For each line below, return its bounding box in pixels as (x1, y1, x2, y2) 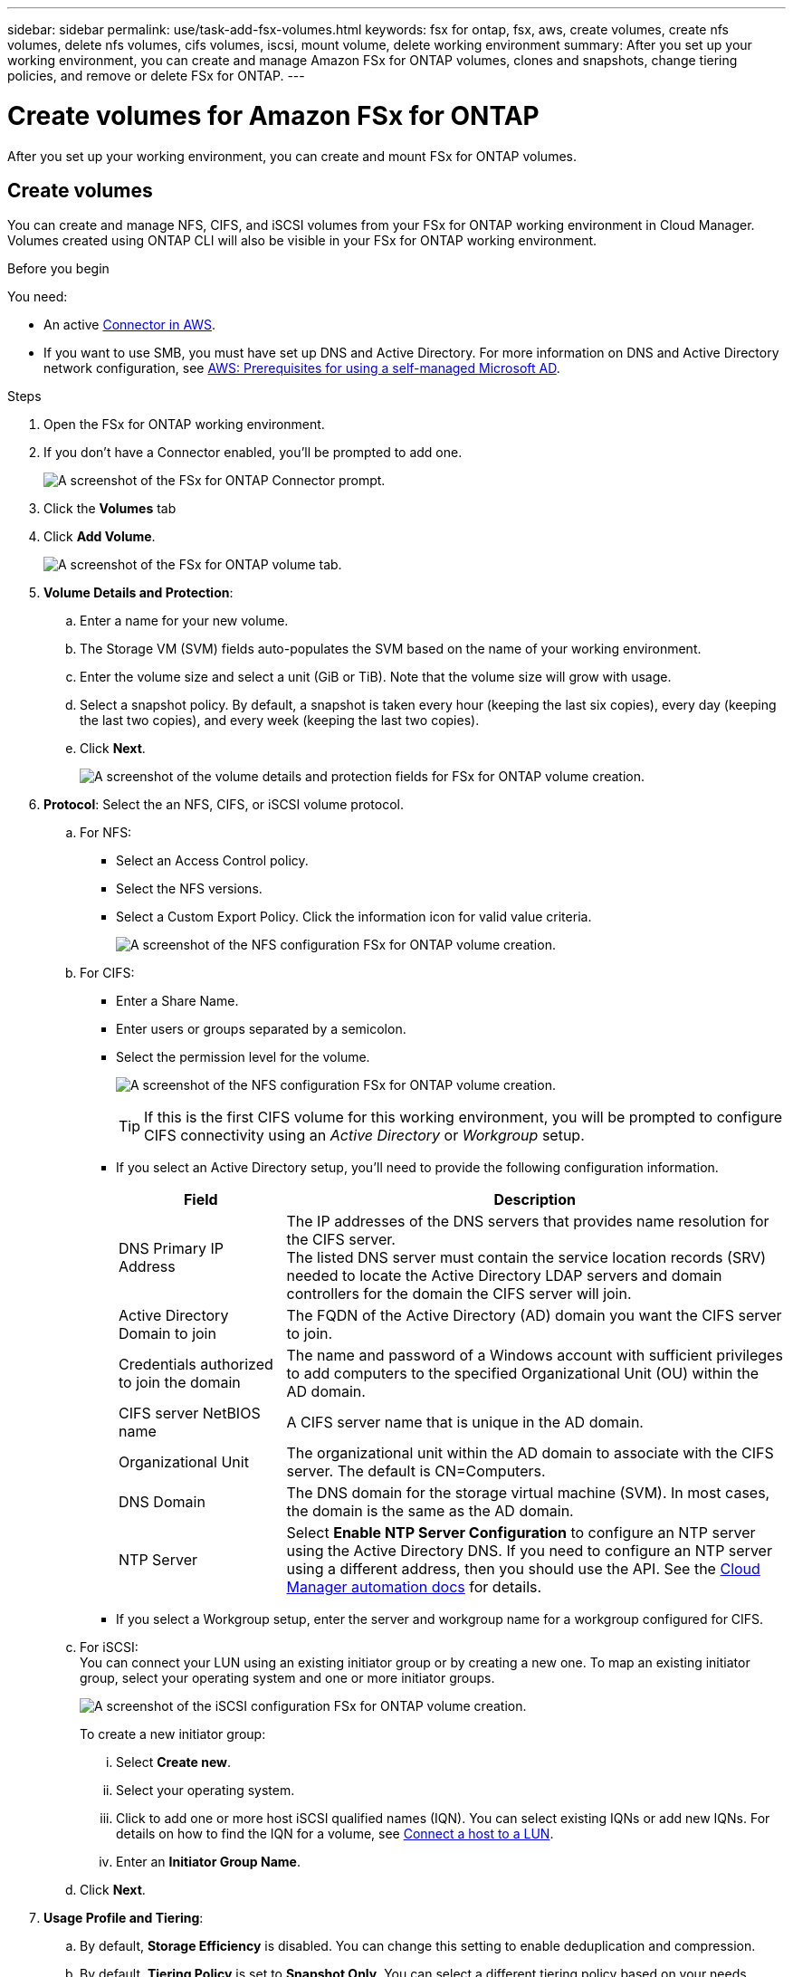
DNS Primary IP (119, 1239, 224, 1258)
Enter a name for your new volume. (80, 613, 289, 629)
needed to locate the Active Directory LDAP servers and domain (286, 1266, 722, 1285)
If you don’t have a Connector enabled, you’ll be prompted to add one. (43, 444, 463, 461)
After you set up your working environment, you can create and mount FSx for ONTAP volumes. (7, 148, 577, 164)
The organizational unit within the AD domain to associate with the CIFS (286, 1444, 774, 1463)
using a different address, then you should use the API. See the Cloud (286, 1560, 760, 1579)
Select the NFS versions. (116, 881, 263, 897)
